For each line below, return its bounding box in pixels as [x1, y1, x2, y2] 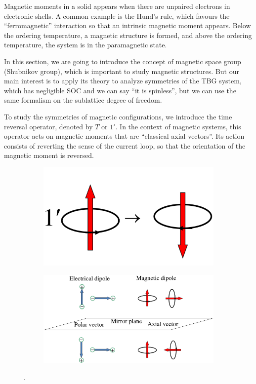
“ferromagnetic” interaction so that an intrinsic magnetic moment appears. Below [4, 20, 251, 31]
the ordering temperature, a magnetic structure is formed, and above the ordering [4, 30, 252, 40]
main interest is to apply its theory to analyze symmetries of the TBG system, [4, 76, 242, 86]
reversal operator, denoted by [4, 121, 93, 131]
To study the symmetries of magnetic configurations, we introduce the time [4, 111, 232, 121]
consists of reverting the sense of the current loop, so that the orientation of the [4, 140, 246, 151]
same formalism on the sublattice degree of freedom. [4, 95, 162, 105]
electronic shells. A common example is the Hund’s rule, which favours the [4, 10, 230, 21]
